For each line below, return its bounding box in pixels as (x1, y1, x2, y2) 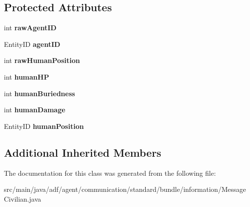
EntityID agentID (4, 39, 60, 49)
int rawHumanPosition (4, 55, 80, 65)
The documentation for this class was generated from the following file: (4, 167, 216, 178)
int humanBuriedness (4, 88, 75, 98)
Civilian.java (4, 193, 41, 204)
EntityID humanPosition (4, 121, 84, 131)
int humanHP (4, 71, 49, 82)
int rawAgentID (4, 22, 57, 33)
